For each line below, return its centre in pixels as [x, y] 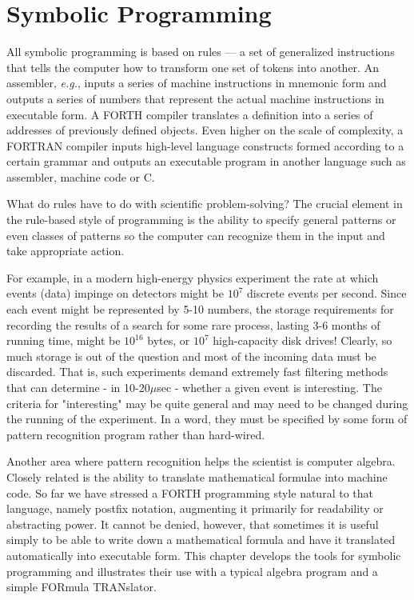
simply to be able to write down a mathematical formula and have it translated [201, 540]
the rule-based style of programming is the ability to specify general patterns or [201, 220]
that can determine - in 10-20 [78, 387]
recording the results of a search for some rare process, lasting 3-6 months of [193, 324]
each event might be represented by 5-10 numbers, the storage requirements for [200, 309]
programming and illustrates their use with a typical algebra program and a [192, 571]
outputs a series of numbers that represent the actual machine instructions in [195, 98]
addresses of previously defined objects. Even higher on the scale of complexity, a [205, 130]
